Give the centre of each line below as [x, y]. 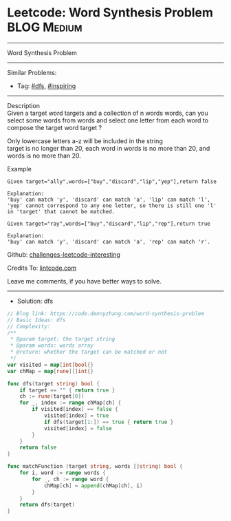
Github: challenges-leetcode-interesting [64, 254]
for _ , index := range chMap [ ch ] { [70, 403]
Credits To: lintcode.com [42, 268]
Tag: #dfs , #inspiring [46, 86]
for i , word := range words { [63, 473]
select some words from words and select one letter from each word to [108, 120]
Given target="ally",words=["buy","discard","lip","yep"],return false [112, 181]
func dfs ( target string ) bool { [53, 383]
